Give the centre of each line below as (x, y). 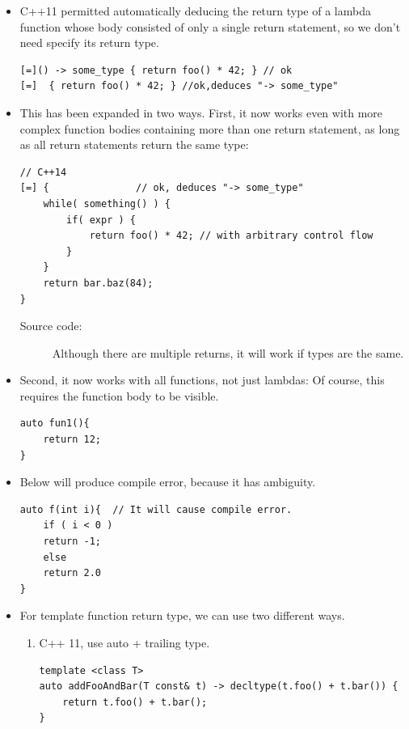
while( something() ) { (107, 203)
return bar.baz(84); (98, 283)
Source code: (51, 326)
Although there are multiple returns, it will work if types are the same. (228, 352)
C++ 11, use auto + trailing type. (124, 642)
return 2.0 (72, 573)
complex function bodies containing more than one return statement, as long (210, 128)
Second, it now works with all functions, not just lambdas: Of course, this (202, 380)
